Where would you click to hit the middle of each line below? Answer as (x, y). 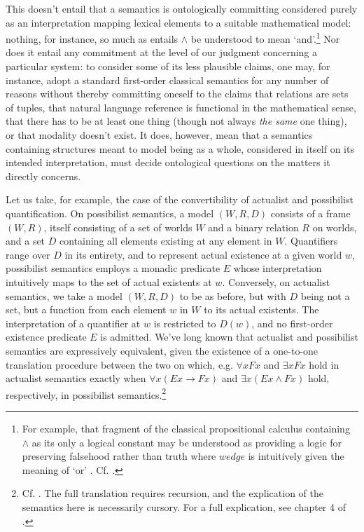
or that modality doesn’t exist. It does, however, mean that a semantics (159, 135)
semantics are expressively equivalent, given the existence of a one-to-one (162, 350)
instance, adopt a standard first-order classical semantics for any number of (167, 80)
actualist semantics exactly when (76, 378)
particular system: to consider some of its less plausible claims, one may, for (168, 66)
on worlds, (335, 227)
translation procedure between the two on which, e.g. (119, 364)
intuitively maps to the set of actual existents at (109, 281)
